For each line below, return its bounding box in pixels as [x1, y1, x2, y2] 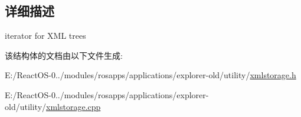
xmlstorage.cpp [46, 100, 101, 112]
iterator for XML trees [5, 29, 86, 42]
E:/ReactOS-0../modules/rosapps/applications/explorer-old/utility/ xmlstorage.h [5, 69, 296, 81]
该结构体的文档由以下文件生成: [5, 49, 123, 61]
